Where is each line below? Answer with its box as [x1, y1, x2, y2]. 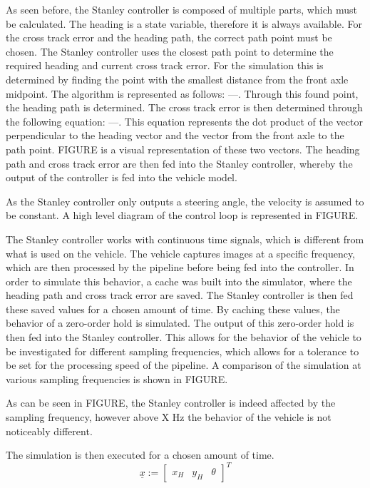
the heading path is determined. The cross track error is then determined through [6, 100, 363, 115]
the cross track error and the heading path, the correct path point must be [6, 30, 332, 45]
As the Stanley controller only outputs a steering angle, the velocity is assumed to [6, 193, 364, 208]
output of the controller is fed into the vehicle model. [6, 170, 237, 185]
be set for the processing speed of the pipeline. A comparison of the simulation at [6, 357, 361, 372]
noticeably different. [6, 423, 93, 438]
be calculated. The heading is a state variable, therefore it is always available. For [6, 16, 362, 31]
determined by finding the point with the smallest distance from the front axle [6, 71, 349, 86]
